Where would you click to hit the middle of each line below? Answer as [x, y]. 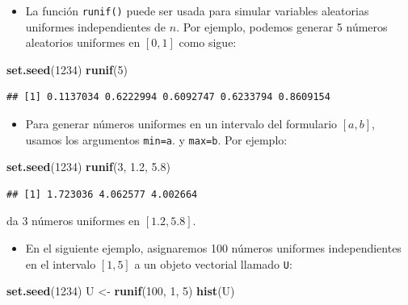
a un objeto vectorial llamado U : [213, 263]
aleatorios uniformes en [83, 42]
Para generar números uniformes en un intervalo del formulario [181, 124]
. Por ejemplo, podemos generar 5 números [282, 26]
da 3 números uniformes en [74, 221]
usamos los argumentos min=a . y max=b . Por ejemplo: [156, 139]
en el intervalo [61, 263]
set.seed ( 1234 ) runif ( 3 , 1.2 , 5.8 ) [88, 167]
